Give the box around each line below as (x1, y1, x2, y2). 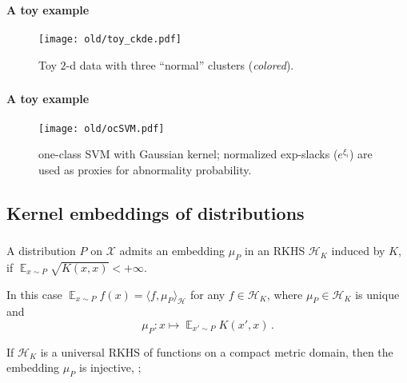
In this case (6, 285, 62, 302)
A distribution (6, 242, 76, 259)
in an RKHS (244, 242, 305, 259)
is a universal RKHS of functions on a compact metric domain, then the (40, 343, 393, 360)
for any (190, 285, 225, 302)
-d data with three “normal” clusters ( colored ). (66, 56, 294, 73)
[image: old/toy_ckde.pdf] (38, 34, 182, 46)
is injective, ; (78, 359, 142, 376)
